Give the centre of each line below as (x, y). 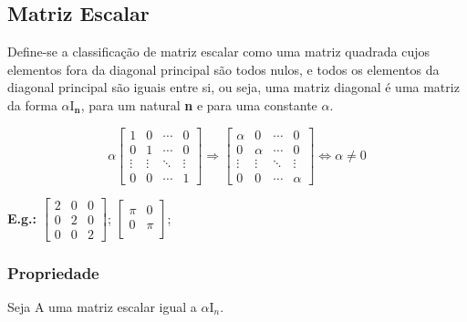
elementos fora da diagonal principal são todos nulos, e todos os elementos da (223, 69)
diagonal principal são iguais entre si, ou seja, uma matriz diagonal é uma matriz (233, 87)
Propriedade (53, 272)
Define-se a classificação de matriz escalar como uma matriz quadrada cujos (219, 52)
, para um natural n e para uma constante (199, 104)
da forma (32, 104)
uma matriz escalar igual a (123, 307)
